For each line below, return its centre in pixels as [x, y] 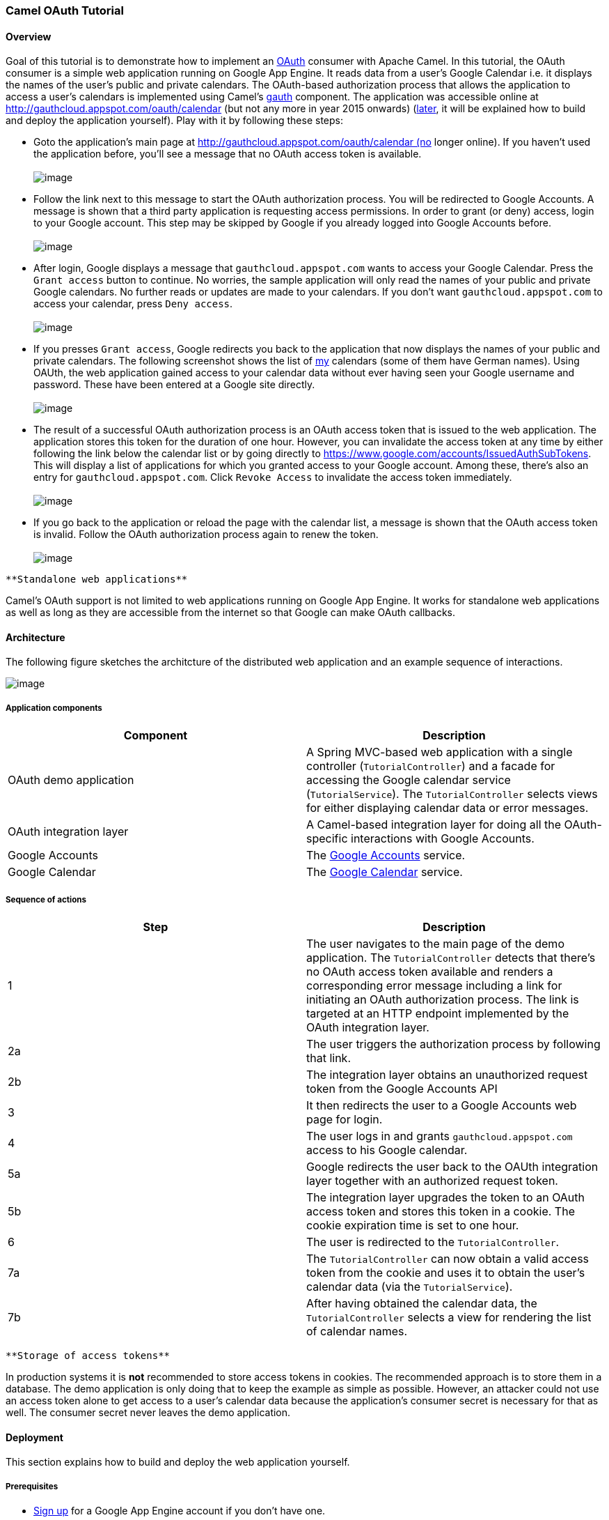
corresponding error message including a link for [434, 985]
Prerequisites [32, 1486]
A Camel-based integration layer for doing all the [434, 825]
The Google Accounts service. [386, 855]
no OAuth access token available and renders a [430, 972]
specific [327, 839]
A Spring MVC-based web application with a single [440, 752]
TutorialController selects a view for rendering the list [449, 1317]
